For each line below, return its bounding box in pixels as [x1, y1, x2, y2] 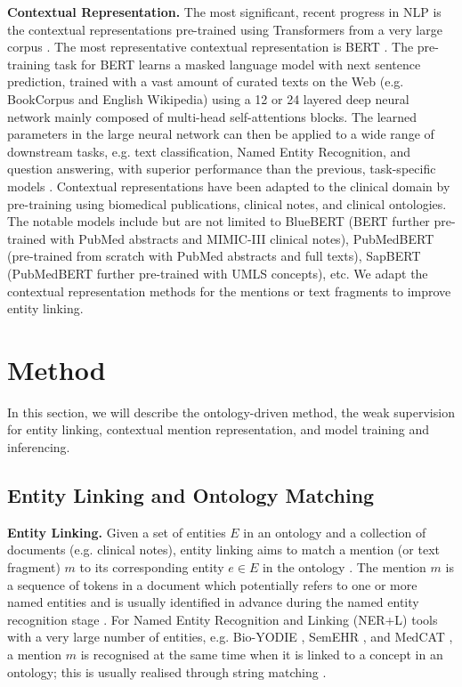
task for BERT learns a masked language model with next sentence [53, 54, 421, 73]
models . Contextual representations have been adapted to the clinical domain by [7, 176, 450, 195]
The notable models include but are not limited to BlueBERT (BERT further [7, 212, 430, 230]
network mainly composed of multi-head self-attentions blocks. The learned [7, 107, 417, 125]
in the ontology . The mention [262, 557, 426, 576]
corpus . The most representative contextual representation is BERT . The [7, 37, 414, 56]
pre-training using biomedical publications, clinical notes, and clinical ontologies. [7, 194, 447, 213]
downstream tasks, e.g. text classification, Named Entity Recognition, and [7, 141, 411, 160]
